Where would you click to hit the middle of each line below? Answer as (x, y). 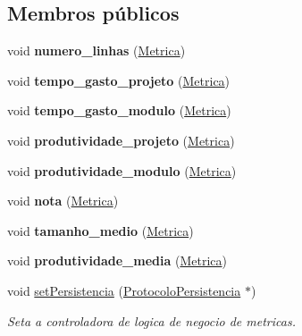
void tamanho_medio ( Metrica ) (101, 230)
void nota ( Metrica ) (63, 201)
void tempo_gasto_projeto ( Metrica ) (119, 80)
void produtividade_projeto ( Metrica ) (121, 140)
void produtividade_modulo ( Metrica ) (122, 170)
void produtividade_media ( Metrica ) (117, 260)
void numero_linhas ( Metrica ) (96, 50)
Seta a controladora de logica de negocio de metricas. (151, 320)
